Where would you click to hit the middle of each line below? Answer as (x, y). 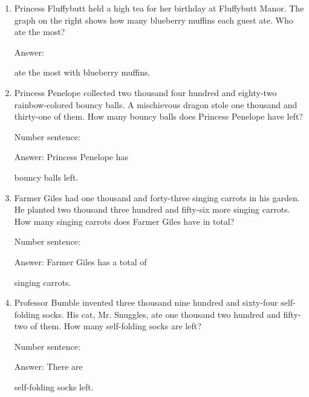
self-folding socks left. (54, 387)
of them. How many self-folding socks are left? (116, 326)
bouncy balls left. (46, 177)
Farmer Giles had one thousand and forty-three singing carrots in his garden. (157, 197)
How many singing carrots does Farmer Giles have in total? (124, 221)
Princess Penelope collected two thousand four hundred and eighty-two (145, 92)
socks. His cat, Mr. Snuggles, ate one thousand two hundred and (161, 314)
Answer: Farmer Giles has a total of (80, 261)
